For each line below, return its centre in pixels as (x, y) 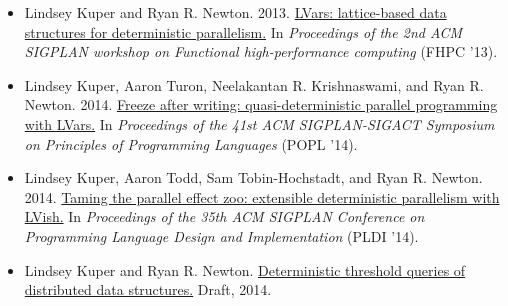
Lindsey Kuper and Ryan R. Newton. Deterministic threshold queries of (245, 269)
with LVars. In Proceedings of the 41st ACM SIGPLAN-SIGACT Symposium (259, 123)
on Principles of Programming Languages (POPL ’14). (191, 143)
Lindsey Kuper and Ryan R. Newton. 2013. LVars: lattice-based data (235, 12)
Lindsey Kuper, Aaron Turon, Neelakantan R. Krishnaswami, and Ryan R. (254, 84)
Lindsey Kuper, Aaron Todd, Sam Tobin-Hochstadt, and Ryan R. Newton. (253, 177)
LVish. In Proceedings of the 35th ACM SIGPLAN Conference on (224, 216)
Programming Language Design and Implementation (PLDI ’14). (221, 235)
